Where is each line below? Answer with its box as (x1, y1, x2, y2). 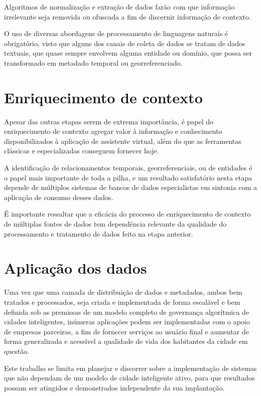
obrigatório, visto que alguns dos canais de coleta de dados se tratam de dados (4, 38, 245, 48)
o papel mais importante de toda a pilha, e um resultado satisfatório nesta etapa (4, 172, 252, 182)
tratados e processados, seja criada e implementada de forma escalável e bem (4, 296, 240, 307)
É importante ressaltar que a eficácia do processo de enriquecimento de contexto (4, 209, 251, 219)
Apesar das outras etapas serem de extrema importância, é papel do (4, 116, 214, 126)
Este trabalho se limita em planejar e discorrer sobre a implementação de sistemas (4, 362, 257, 373)
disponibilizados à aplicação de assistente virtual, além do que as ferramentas (4, 135, 241, 146)
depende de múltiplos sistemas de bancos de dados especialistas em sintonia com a (4, 182, 257, 192)
